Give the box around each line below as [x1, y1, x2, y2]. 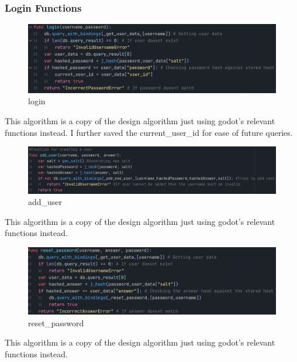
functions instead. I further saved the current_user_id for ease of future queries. [5, 126, 293, 138]
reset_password [28, 316, 84, 329]
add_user [28, 196, 63, 208]
